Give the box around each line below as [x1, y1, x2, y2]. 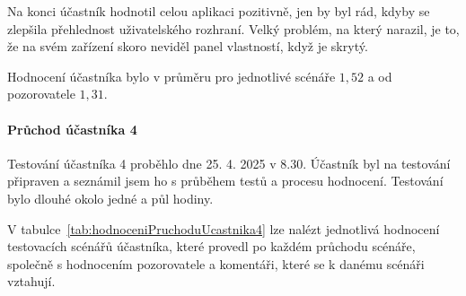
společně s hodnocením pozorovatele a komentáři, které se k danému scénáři [7, 254, 425, 273]
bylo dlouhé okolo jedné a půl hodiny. [7, 188, 214, 207]
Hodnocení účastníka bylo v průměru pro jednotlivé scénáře [7, 66, 336, 85]
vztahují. [7, 272, 56, 291]
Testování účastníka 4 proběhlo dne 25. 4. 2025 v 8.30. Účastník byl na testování [7, 153, 451, 172]
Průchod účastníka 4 [7, 119, 137, 138]
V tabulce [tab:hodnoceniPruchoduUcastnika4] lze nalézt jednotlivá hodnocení [7, 219, 440, 238]
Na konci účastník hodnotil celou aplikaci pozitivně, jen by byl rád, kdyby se [7, 2, 430, 20]
